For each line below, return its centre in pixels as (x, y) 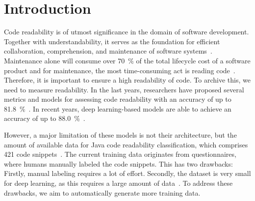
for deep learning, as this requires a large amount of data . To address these (118, 183)
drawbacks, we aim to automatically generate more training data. (102, 192)
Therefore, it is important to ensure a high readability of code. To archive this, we (127, 80)
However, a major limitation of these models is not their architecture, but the (120, 135)
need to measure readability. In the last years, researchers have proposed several (124, 89)
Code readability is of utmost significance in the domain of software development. (127, 32)
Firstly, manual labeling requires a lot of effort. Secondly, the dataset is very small (127, 173)
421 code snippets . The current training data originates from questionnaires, (120, 154)
